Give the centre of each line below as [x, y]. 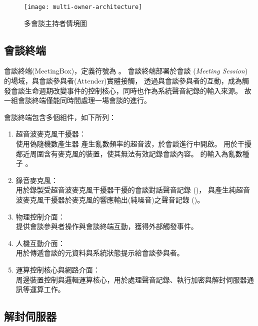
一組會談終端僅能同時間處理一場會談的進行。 [77, 100]
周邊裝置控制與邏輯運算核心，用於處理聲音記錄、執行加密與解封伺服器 [131, 279]
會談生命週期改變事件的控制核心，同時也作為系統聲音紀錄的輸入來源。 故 [131, 90]
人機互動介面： [40, 243]
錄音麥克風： [37, 180]
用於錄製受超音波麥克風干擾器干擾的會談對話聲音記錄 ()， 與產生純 [126, 190]
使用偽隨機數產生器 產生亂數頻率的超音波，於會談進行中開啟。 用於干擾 [134, 144]
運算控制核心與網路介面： [58, 269]
